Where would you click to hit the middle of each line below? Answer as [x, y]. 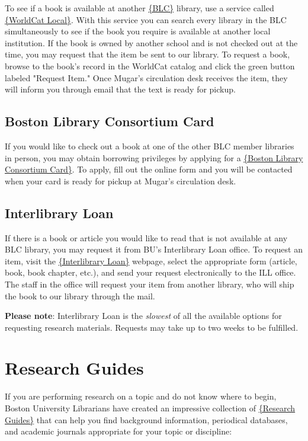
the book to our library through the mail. [80, 295]
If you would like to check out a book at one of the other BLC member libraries [150, 146]
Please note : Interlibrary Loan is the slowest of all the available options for [143, 316]
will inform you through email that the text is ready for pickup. [120, 89]
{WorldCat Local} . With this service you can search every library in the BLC [146, 19]
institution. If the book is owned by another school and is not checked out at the [151, 42]
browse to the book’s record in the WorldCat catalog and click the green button [150, 65]
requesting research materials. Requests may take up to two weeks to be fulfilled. [152, 327]
